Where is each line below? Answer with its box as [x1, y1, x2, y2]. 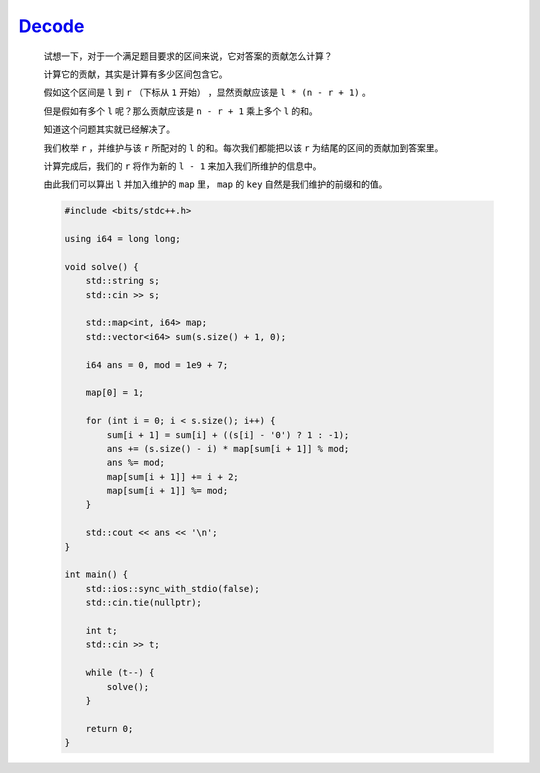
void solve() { [64, 261, 139, 272]
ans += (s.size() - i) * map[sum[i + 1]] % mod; [106, 443, 350, 454]
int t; [85, 625, 118, 636]
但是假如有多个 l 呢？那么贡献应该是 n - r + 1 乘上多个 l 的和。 [43, 105, 319, 117]
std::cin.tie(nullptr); [85, 597, 202, 609]
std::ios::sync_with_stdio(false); [85, 583, 260, 594]
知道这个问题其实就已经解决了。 [43, 123, 175, 135]
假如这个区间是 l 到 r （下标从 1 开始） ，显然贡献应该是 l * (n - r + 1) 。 [43, 86, 372, 99]
